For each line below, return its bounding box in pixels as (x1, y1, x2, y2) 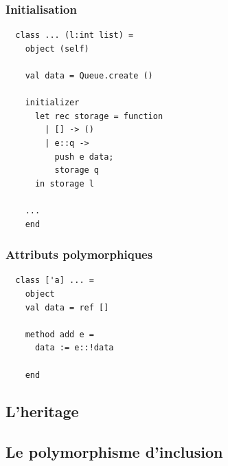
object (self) (25, 43, 89, 54)
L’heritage (5, 401, 79, 422)
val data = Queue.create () (25, 71, 153, 81)
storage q (54, 165, 100, 176)
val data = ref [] (25, 302, 109, 313)
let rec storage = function (34, 111, 163, 121)
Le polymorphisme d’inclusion (5, 441, 223, 463)
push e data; (54, 151, 114, 162)
